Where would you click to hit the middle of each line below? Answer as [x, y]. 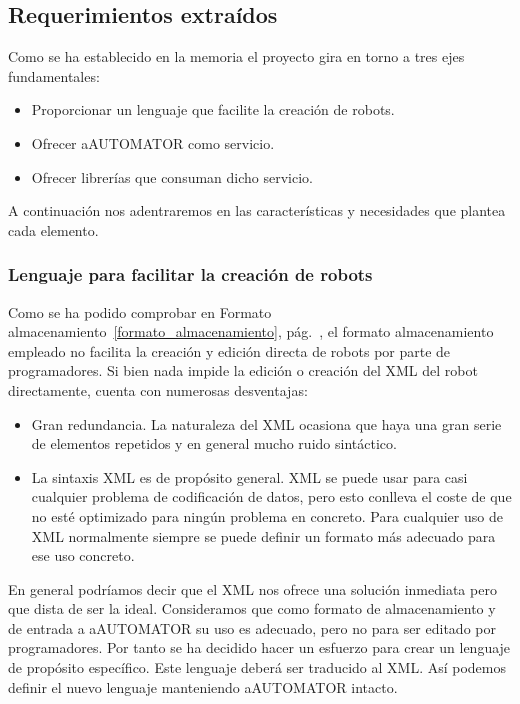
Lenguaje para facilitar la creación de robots [190, 274]
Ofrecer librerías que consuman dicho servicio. [172, 176]
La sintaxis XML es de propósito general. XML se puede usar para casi [249, 476]
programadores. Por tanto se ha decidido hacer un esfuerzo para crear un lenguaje [259, 647]
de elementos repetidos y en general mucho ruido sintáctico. [214, 443]
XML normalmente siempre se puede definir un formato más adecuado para [263, 535]
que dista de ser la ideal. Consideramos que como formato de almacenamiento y [252, 608]
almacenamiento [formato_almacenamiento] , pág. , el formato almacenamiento [251, 331]
